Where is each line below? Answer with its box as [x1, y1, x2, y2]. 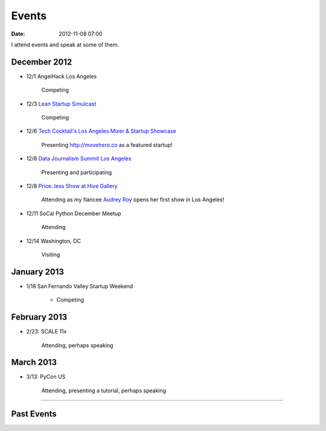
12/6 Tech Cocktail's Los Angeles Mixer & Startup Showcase [26, 127, 176, 135]
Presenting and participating [41, 169, 112, 176]
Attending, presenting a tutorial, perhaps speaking [41, 386, 166, 394]
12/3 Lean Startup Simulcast [26, 100, 97, 107]
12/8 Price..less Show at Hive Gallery [26, 182, 118, 189]
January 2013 [11, 266, 65, 277]
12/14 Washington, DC [26, 237, 81, 244]
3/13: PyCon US [26, 373, 66, 380]
